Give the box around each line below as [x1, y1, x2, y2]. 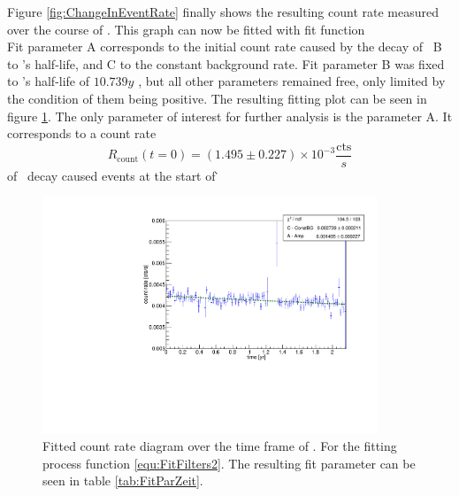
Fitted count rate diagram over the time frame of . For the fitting [42, 437, 397, 455]
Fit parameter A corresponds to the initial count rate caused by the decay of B [7, 37, 442, 56]
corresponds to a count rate [7, 124, 157, 143]
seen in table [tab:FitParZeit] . [42, 471, 203, 490]
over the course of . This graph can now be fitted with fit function [7, 19, 365, 38]
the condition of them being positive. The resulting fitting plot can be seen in [7, 89, 427, 107]
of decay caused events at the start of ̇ [7, 166, 220, 184]
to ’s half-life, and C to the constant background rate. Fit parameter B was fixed [7, 54, 445, 73]
